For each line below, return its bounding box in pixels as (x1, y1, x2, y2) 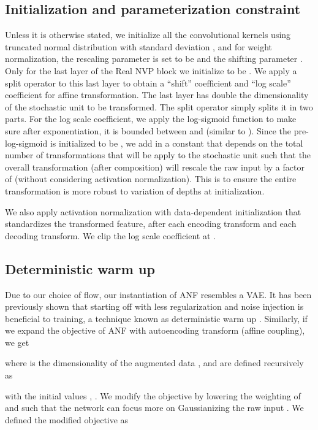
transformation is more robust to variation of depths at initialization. (5, 184, 265, 197)
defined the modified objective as (5, 413, 129, 426)
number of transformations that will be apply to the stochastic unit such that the (5, 148, 311, 161)
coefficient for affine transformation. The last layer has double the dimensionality (5, 88, 309, 101)
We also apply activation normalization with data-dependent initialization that (5, 205, 301, 218)
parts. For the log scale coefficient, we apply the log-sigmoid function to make (5, 112, 297, 125)
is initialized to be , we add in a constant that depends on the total (50, 136, 303, 149)
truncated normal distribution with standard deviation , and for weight (5, 40, 272, 53)
